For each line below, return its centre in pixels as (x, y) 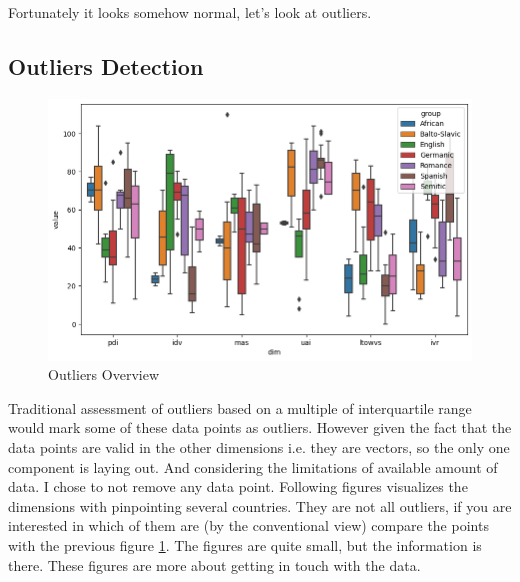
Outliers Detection (106, 65)
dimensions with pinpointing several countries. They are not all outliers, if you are (260, 505)
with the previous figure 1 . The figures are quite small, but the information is (245, 545)
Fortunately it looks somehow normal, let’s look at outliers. (190, 12)
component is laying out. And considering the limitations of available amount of (253, 466)
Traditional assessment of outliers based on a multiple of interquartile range (240, 407)
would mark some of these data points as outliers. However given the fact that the (260, 427)
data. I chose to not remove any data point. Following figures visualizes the (238, 486)
